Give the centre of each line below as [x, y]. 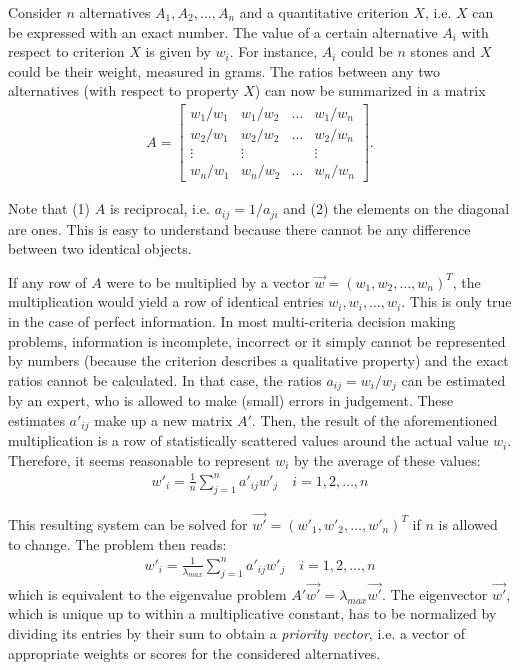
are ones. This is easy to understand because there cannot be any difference [239, 228]
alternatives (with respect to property [123, 90]
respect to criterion [66, 51]
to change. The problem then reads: [117, 543]
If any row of [47, 281]
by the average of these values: [387, 459]
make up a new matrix [163, 419]
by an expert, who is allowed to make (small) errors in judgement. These [231, 400]
